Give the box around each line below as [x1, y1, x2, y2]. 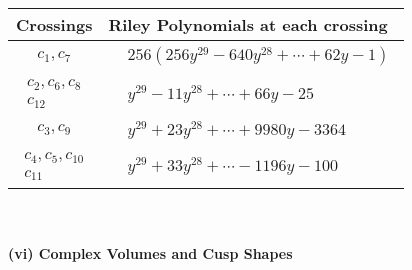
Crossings [16, 13, 93, 36]
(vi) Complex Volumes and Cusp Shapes [8, 243, 293, 264]
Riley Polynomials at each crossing [108, 13, 388, 36]
